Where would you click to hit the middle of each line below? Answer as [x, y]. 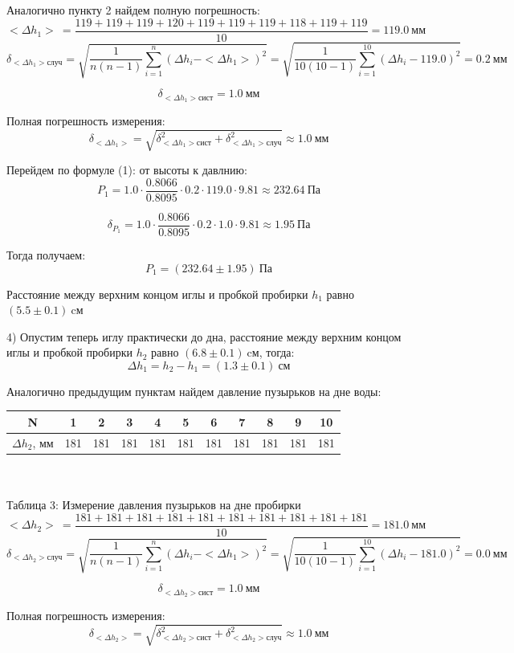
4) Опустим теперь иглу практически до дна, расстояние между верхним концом [204, 336]
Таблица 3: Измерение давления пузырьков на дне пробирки [154, 505]
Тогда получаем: [46, 254]
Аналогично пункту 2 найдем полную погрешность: [133, 10]
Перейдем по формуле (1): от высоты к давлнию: [127, 170]
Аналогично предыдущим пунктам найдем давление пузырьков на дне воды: [194, 391]
